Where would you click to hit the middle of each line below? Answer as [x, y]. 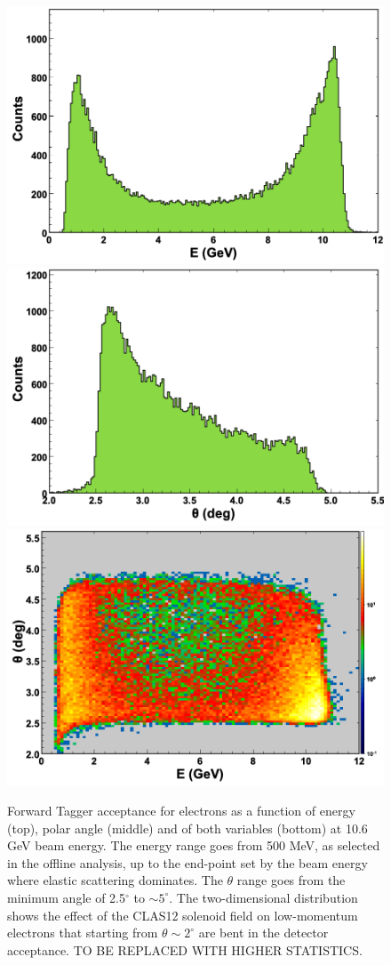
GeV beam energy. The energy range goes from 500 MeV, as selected [194, 845]
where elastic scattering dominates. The [115, 880]
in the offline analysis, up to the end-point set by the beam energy [188, 862]
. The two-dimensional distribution [263, 897]
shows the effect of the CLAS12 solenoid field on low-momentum [183, 915]
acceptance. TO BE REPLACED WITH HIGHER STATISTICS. [185, 949]
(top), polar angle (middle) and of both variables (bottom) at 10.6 [188, 828]
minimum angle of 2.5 [66, 897]
